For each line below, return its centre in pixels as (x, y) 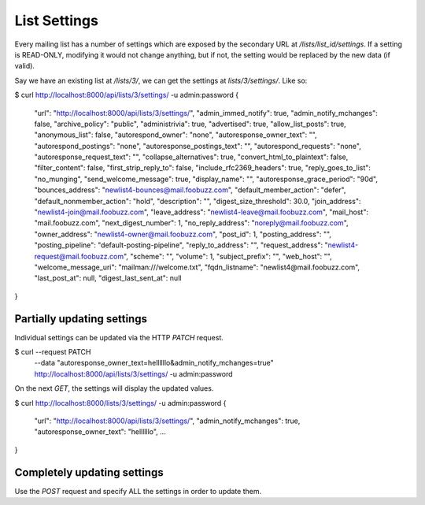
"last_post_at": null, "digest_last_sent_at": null (108, 278)
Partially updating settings (81, 319)
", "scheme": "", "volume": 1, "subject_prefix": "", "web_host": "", (227, 256)
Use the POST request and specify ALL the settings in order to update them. (138, 491)
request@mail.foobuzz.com (79, 256)
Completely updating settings (89, 472)
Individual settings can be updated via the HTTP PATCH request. (119, 337)
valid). (25, 66)
